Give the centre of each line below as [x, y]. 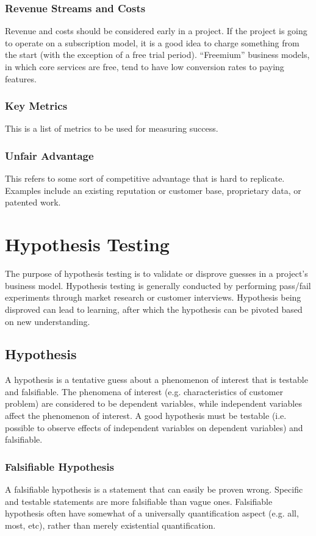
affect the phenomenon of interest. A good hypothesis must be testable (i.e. [146, 416]
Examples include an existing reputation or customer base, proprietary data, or [153, 190]
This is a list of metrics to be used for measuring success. [112, 128]
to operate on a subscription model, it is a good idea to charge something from [152, 42]
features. [21, 78]
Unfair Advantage [49, 155]
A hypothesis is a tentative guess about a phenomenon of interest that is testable [156, 380]
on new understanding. [48, 321]
